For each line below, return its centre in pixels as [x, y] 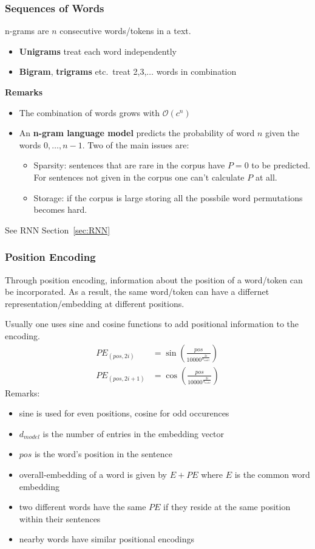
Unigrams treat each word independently [98, 51]
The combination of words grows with [90, 112]
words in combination [196, 71]
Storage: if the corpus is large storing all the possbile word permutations [168, 197]
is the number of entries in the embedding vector [134, 433]
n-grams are [27, 31]
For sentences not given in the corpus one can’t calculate [139, 177]
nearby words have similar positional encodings [107, 539]
